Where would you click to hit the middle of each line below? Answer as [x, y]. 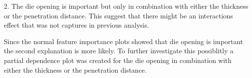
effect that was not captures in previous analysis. [77, 25]
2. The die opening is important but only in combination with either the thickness [126, 6]
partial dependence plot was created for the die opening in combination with [118, 60]
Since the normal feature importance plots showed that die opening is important [124, 41]
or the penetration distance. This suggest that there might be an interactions [118, 15]
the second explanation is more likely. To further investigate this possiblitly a [119, 51]
